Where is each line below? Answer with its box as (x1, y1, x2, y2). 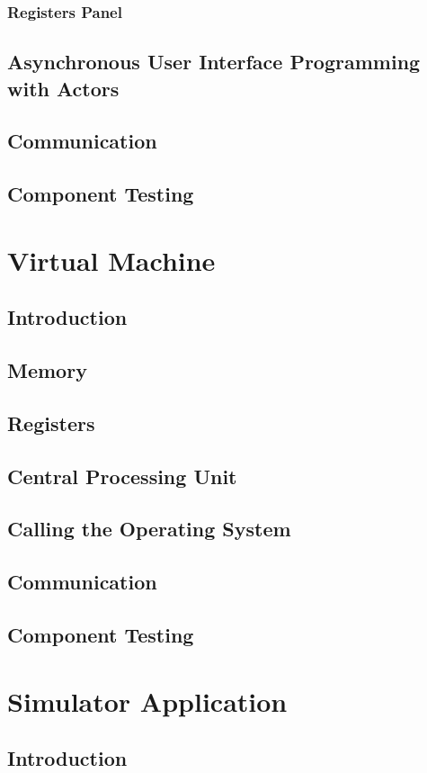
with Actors (7, 74, 120, 102)
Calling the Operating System (7, 515, 291, 543)
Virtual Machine (7, 241, 216, 278)
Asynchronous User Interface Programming (7, 48, 421, 76)
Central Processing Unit (7, 462, 237, 490)
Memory (7, 356, 87, 384)
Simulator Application (7, 682, 288, 719)
